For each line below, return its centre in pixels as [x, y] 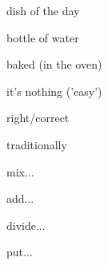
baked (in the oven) [54, 64]
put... [20, 252]
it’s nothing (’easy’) [54, 91]
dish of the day [43, 10]
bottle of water [43, 37]
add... [20, 198]
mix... [20, 171]
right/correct [38, 118]
